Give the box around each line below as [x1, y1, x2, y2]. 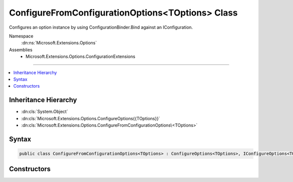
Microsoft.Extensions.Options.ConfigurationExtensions [25, 54, 135, 59]
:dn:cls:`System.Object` [21, 109, 68, 114]
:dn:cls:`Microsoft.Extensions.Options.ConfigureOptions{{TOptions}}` [21, 115, 161, 121]
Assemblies [9, 47, 33, 53]
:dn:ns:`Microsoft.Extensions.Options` [21, 40, 97, 46]
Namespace [9, 33, 34, 39]
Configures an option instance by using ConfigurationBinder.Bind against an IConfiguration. [9, 24, 193, 30]
